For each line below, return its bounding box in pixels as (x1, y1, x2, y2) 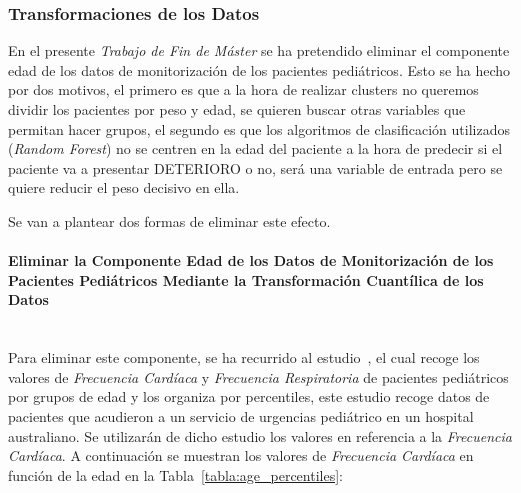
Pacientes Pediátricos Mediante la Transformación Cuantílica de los (8, 269, 484, 290)
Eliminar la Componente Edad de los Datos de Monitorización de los (8, 250, 494, 271)
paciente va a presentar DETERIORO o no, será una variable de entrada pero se (8, 157, 503, 178)
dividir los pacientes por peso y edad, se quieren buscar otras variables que (8, 99, 466, 119)
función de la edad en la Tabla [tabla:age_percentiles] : (8, 464, 343, 485)
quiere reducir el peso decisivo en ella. (8, 177, 240, 198)
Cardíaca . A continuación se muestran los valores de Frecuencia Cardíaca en (8, 445, 474, 466)
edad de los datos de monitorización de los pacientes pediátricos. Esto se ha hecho (8, 59, 511, 80)
